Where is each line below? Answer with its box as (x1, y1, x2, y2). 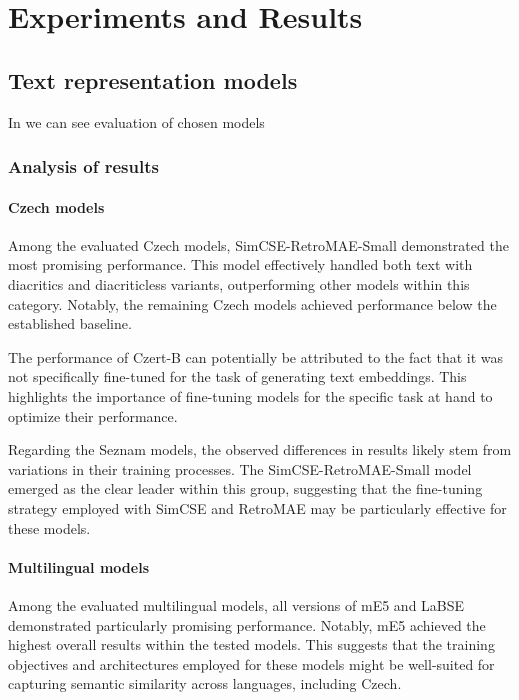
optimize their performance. (8, 405, 178, 426)
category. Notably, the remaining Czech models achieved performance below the (8, 293, 497, 314)
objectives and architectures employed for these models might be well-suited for (8, 653, 495, 674)
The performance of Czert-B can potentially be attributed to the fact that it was (8, 346, 504, 367)
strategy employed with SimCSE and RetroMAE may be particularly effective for (8, 497, 507, 518)
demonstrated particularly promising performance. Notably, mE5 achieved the (8, 614, 486, 635)
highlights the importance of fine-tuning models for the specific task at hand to (8, 385, 493, 406)
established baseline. (8, 313, 132, 334)
